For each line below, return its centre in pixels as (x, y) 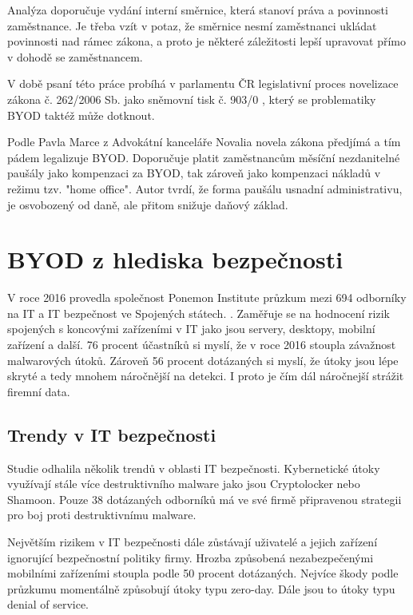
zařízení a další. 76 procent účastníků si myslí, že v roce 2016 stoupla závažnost (202, 345)
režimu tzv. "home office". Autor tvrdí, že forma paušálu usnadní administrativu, (205, 188)
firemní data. (39, 391)
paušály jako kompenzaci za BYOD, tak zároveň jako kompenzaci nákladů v (194, 173)
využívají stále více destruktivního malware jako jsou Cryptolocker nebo (184, 484)
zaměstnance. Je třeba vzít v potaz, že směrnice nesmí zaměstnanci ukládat (192, 25)
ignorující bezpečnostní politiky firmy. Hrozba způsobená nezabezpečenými (191, 557)
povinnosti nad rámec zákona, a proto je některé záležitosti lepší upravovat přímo (206, 41)
